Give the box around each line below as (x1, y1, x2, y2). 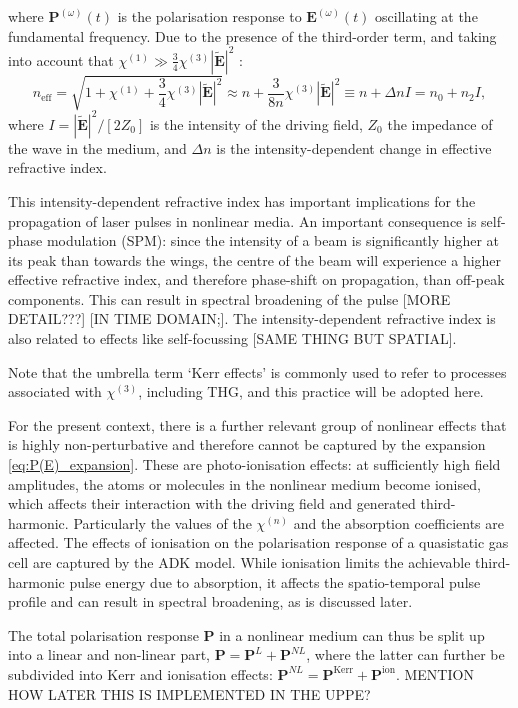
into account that (8, 49, 114, 70)
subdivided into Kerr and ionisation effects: (8, 663, 273, 684)
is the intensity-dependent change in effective (216, 137, 492, 158)
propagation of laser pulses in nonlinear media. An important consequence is (8, 210, 477, 231)
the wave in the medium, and (8, 137, 187, 158)
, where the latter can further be (306, 644, 505, 665)
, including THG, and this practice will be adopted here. (138, 381, 484, 402)
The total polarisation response (8, 624, 199, 645)
